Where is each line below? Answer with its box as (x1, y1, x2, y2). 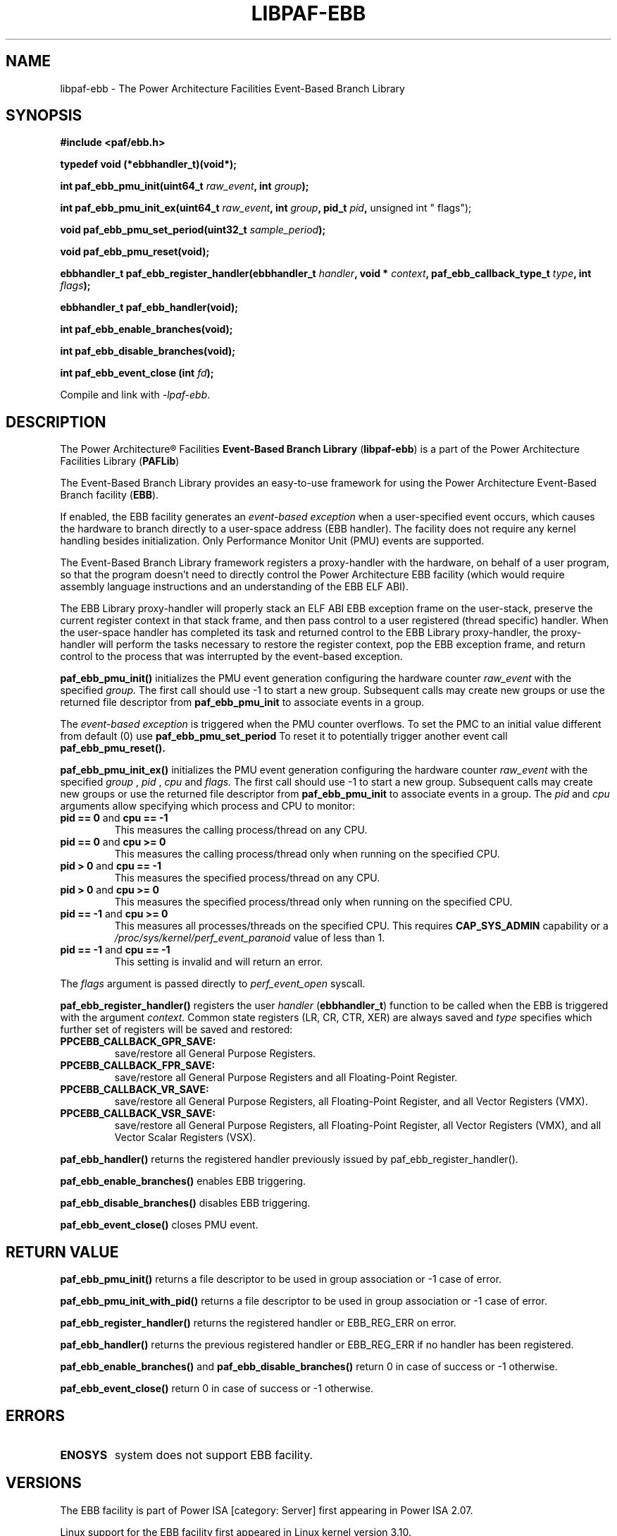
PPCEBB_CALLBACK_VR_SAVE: (60, 1083, 209, 1096)
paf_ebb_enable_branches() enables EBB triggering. (60, 1175, 306, 1188)
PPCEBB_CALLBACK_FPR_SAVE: (60, 1059, 216, 1072)
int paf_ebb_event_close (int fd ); (60, 367, 214, 379)
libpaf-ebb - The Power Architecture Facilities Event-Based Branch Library (60, 82, 405, 95)
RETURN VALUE (6, 1243, 119, 1261)
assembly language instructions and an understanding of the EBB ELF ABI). (60, 580, 409, 593)
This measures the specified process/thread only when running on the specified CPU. (114, 896, 513, 908)
